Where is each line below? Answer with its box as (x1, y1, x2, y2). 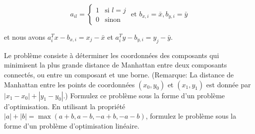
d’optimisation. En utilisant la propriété (4, 101, 126, 111)
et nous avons (4, 32, 45, 42)
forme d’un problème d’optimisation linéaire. (4, 120, 139, 131)
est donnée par (206, 79, 251, 89)
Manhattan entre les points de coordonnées (4, 79, 135, 89)
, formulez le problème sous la (145, 111, 236, 121)
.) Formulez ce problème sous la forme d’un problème (63, 90, 225, 100)
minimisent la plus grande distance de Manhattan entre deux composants (4, 60, 227, 70)
